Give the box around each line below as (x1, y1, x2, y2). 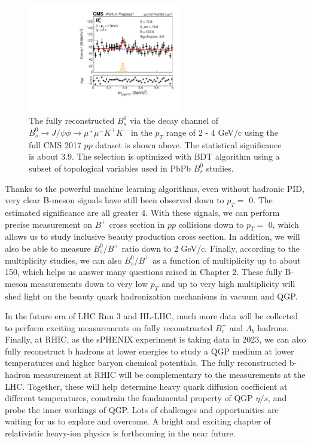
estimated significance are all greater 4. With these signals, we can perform (5, 206, 280, 218)
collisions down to (178, 218, 244, 230)
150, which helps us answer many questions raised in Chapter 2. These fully (5, 265, 282, 278)
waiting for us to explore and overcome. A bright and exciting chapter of (5, 415, 271, 427)
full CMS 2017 (29, 138, 81, 151)
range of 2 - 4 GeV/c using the (166, 126, 278, 138)
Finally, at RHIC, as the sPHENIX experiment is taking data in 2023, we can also (5, 333, 306, 346)
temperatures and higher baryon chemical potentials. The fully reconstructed (5, 356, 287, 369)
